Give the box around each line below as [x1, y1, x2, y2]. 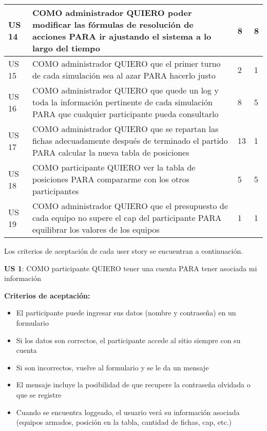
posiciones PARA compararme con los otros [32, 173, 189, 185]
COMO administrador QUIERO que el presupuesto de [32, 200, 228, 212]
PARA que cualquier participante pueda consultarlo [32, 108, 219, 120]
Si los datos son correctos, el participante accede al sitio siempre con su [16, 334, 241, 345]
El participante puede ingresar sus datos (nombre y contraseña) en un [16, 307, 236, 318]
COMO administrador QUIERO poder [32, 7, 192, 18]
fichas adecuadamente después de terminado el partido [32, 135, 228, 146]
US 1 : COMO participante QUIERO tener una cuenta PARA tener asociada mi [4, 263, 257, 273]
